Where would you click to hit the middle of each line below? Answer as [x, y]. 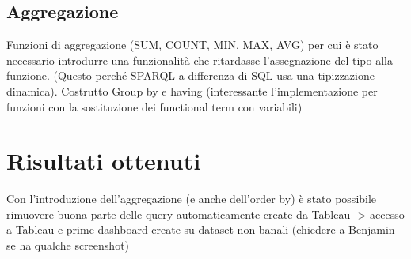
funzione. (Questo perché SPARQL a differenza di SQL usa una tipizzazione [190, 75]
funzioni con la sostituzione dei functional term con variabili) [154, 106]
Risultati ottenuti [104, 161]
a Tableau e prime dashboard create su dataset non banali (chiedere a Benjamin [201, 229]
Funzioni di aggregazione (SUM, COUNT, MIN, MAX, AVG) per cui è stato [192, 45]
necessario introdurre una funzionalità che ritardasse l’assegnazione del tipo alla [200, 60]
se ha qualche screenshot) [68, 245]
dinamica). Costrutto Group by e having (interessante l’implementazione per [192, 90]
